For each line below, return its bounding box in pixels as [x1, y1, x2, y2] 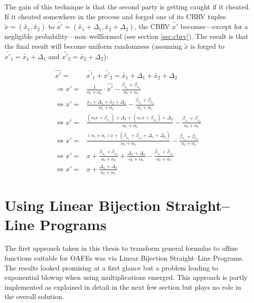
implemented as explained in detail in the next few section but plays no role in [4, 281, 241, 292]
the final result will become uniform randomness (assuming [4, 41, 182, 51]
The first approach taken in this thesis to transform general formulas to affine [4, 243, 238, 253]
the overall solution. [4, 291, 64, 302]
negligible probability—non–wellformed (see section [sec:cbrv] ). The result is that [4, 31, 249, 41]
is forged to [190, 41, 225, 51]
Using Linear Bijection [4, 195, 161, 215]
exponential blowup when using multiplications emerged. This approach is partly [4, 272, 248, 282]
